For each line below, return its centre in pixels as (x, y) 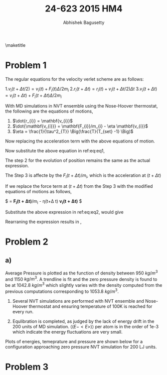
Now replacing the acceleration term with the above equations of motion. (80, 141)
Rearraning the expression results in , (43, 222)
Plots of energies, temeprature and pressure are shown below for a (74, 341)
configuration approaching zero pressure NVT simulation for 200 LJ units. (81, 347)
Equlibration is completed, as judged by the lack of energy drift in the (83, 321)
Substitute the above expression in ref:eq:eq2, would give (64, 212)
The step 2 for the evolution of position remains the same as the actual (78, 160)
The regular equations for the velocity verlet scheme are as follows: (75, 79)
